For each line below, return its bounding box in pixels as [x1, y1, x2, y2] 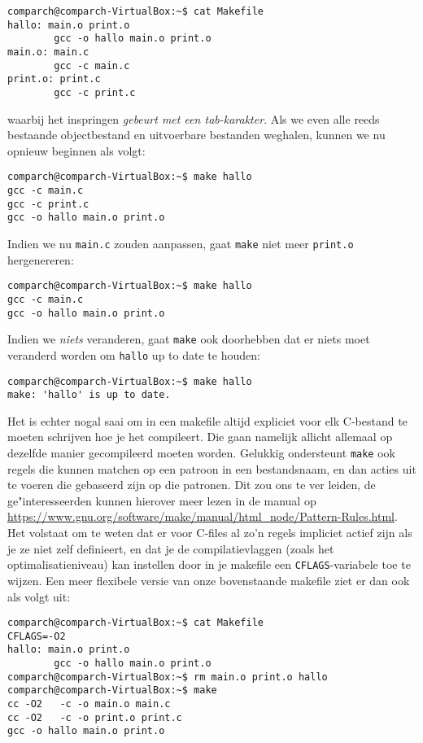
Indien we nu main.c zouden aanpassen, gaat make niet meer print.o [7, 235, 354, 251]
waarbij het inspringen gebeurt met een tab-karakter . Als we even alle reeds [7, 110, 380, 127]
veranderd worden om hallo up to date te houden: [7, 346, 260, 363]
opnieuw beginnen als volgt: [7, 142, 146, 159]
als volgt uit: [7, 588, 71, 605]
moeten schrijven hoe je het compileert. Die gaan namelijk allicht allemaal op [7, 428, 393, 445]
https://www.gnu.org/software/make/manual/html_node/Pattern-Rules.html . [7, 508, 398, 525]
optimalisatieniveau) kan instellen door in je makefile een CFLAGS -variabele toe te [7, 556, 411, 573]
